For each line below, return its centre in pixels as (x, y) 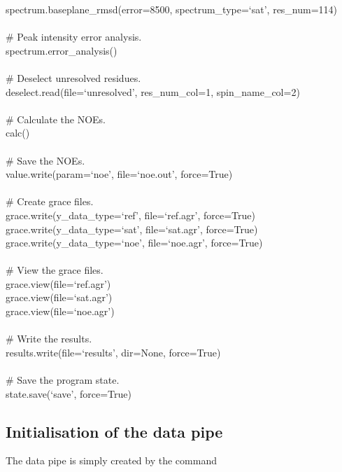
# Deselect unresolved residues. (73, 77)
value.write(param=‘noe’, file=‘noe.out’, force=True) (119, 174)
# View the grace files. (55, 270)
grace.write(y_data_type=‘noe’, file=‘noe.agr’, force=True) (134, 243)
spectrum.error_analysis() (62, 50)
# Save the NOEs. (45, 160)
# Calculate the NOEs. (56, 119)
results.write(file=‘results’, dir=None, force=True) (113, 352)
